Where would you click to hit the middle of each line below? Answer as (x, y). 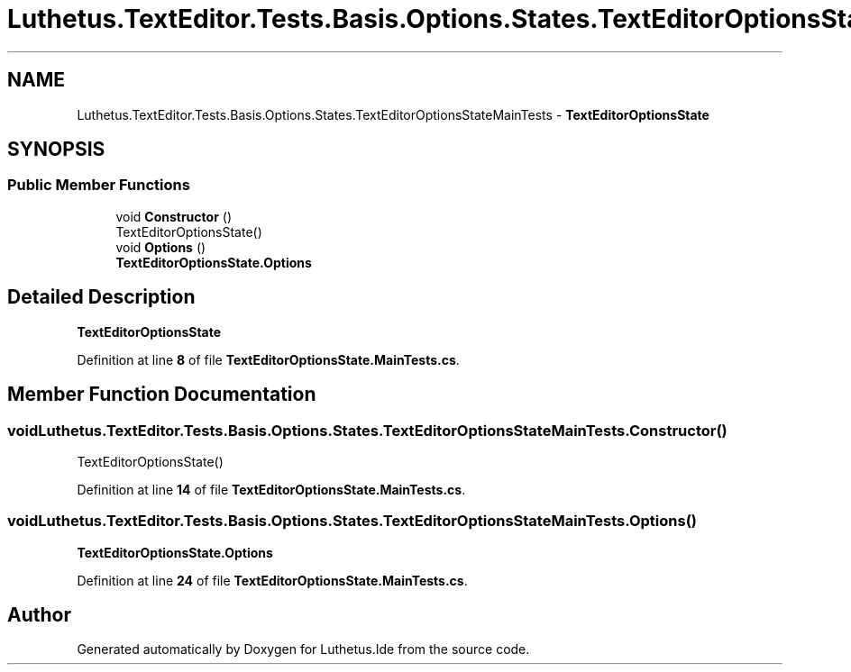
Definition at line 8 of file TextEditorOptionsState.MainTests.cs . (268, 359)
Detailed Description (101, 297)
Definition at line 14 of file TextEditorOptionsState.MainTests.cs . (271, 489)
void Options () (161, 247)
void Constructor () (174, 216)
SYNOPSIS (56, 150)
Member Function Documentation (162, 395)
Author (39, 615)
